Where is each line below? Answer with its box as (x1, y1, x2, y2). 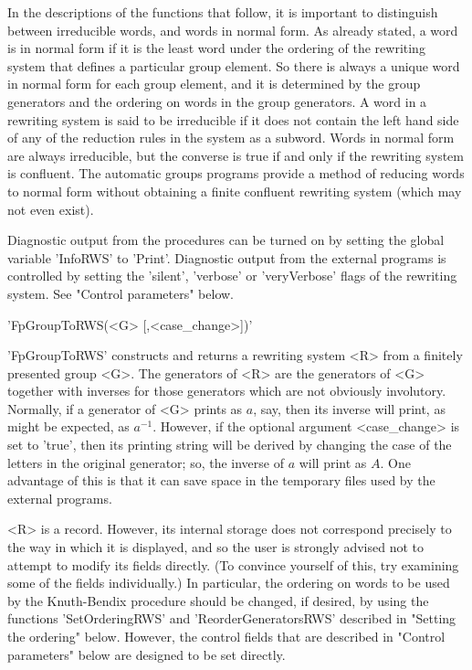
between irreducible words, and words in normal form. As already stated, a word (7, 20, 458, 39)
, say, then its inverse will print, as (253, 399, 446, 418)
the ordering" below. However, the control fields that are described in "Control (7, 627, 446, 645)
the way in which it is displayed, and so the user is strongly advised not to (7, 537, 424, 557)
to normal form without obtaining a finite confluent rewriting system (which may (7, 181, 462, 200)
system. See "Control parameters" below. (7, 283, 235, 303)
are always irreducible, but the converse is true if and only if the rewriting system (7, 145, 464, 165)
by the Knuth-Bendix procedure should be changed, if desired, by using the (7, 590, 429, 610)
